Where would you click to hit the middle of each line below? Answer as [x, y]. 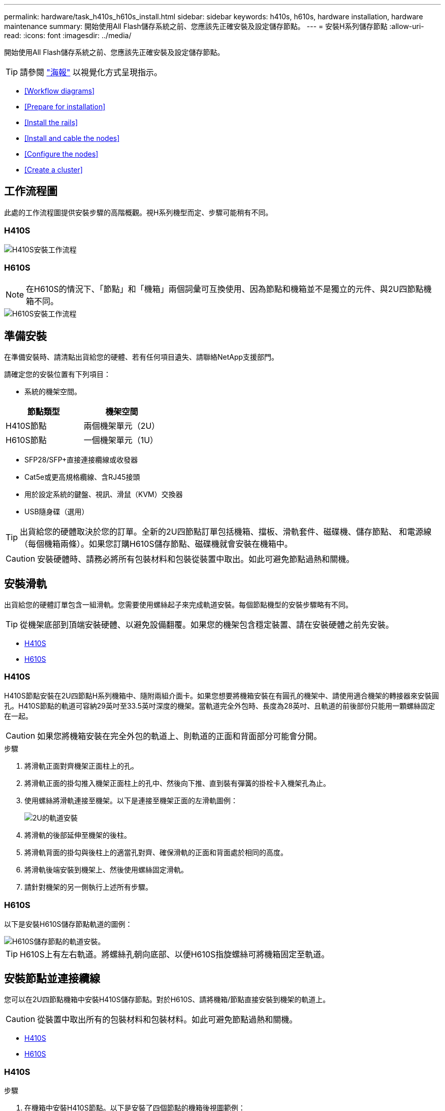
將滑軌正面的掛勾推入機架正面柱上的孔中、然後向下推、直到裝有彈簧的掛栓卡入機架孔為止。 [177, 783]
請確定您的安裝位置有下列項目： [57, 374]
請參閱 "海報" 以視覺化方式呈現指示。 [91, 72]
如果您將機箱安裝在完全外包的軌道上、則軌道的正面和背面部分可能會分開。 [180, 736]
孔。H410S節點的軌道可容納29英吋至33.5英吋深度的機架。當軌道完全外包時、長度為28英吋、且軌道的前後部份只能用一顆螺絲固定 [220, 706]
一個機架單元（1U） [121, 440]
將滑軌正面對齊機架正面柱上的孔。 [81, 766]
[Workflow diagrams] [60, 91]
